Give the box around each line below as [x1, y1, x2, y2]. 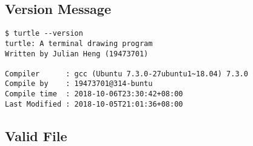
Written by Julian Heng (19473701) [5, 49, 149, 58]
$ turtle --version [5, 29, 83, 38]
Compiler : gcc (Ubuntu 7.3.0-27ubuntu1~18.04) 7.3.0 [5, 69, 248, 78]
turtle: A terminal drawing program [5, 39, 153, 48]
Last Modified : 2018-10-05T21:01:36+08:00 [5, 99, 183, 108]
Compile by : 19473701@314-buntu [5, 79, 153, 88]
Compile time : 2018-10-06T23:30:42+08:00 [5, 90, 183, 99]
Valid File [5, 126, 67, 145]
